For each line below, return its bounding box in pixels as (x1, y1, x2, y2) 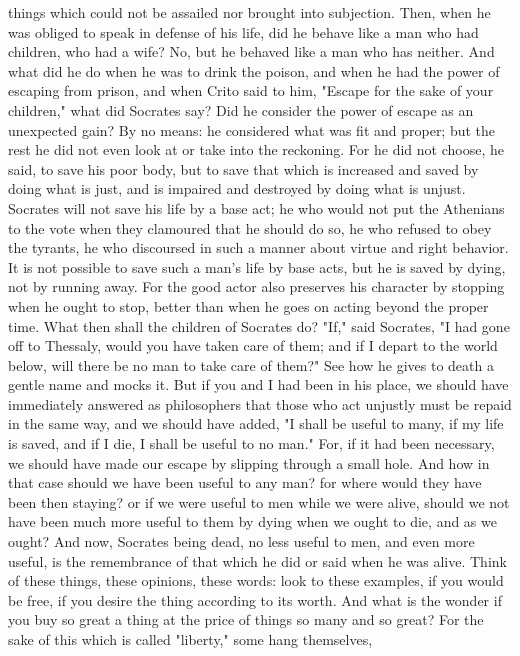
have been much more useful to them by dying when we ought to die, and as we (8, 511, 497, 532)
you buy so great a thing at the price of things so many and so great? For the (8, 609, 484, 630)
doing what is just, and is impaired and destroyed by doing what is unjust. (8, 178, 466, 199)
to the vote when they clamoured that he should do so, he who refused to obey (8, 217, 492, 238)
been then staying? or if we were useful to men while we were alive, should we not (8, 491, 510, 512)
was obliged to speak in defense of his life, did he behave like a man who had (8, 21, 479, 42)
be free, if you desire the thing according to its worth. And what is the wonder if (8, 589, 502, 610)
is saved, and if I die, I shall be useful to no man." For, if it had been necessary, (8, 433, 495, 454)
